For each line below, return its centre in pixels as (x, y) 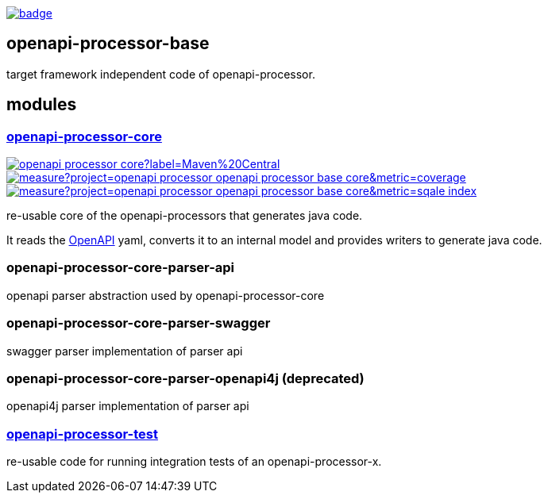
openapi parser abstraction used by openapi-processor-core (166, 295)
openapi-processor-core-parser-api (121, 268)
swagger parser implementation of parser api (125, 351)
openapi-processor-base (108, 44)
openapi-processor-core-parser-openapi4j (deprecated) (185, 378)
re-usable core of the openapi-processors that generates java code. (185, 216)
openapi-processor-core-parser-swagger (139, 323)
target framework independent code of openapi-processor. (161, 74)
